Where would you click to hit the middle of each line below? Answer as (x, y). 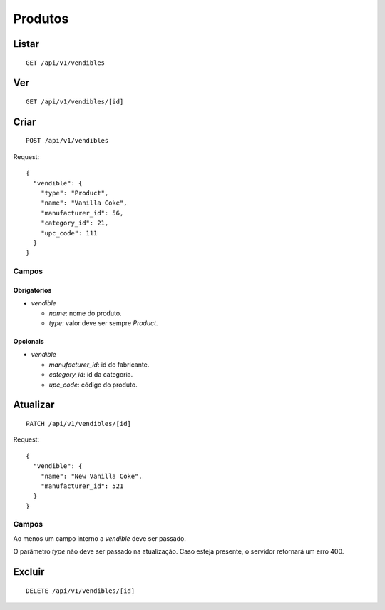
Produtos (41, 19)
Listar (26, 44)
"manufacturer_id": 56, (82, 213)
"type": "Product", (75, 193)
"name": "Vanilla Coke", (84, 203)
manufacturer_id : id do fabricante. (99, 365)
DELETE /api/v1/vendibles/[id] (81, 591)
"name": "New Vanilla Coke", (91, 476)
